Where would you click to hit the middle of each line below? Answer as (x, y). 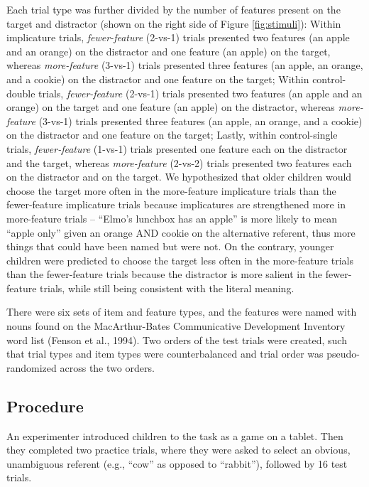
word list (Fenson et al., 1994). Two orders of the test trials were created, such (177, 339)
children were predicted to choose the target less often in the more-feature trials (180, 260)
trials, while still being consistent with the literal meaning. (167, 288)
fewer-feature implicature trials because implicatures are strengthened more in (176, 204)
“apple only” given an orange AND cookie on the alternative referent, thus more (181, 232)
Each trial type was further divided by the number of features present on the (174, 9)
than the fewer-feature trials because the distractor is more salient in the (165, 274)
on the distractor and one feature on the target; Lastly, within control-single (172, 135)
